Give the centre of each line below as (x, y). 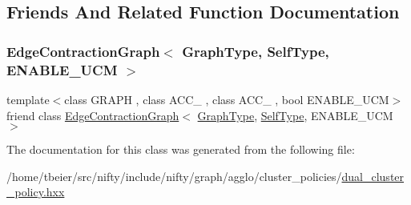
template (28, 99)
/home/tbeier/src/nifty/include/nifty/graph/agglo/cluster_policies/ (174, 176)
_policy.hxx (36, 192)
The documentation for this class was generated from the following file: (181, 149)
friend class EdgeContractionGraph (93, 115)
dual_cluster (373, 176)
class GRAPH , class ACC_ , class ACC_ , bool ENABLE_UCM (227, 99)
